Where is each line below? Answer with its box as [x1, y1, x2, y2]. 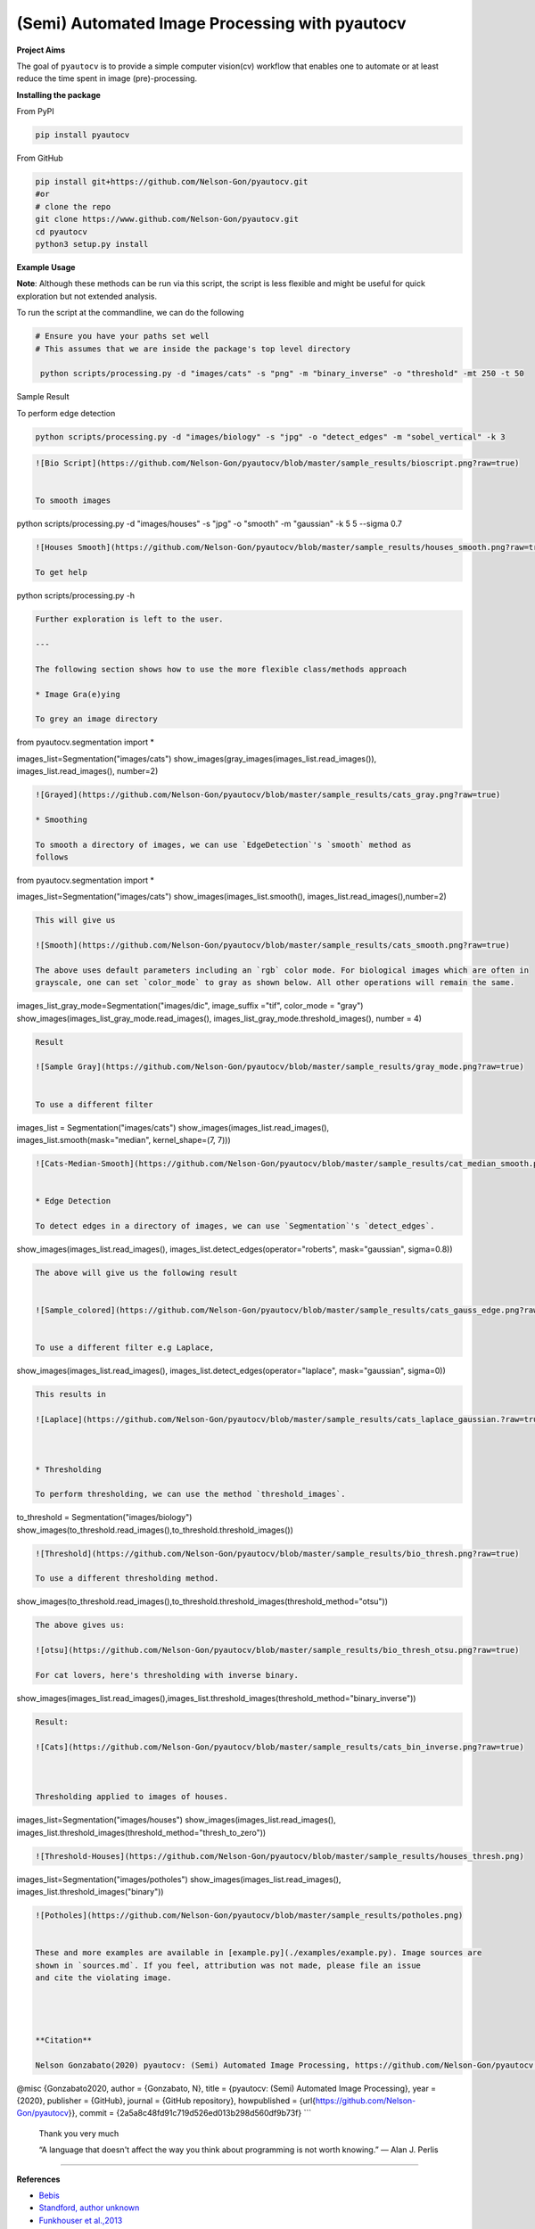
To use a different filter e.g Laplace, [35, 1343, 214, 1353]
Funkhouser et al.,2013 [38, 2215, 123, 2225]
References [16, 2174, 61, 2184]
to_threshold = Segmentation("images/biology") [16, 1512, 193, 1523]
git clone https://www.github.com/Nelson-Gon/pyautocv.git [35, 214, 299, 225]
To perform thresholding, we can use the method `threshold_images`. [35, 1489, 346, 1500]
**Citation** [35, 2035, 93, 2045]
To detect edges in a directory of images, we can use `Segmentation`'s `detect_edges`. [35, 1221, 436, 1230]
